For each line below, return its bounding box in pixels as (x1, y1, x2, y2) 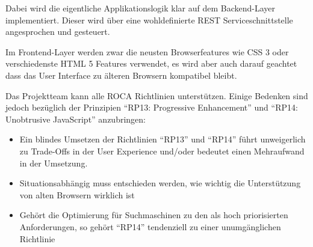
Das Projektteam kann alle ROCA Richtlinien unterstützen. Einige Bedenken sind (5, 89, 308, 102)
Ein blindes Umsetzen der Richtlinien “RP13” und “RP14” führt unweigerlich (19, 133, 306, 145)
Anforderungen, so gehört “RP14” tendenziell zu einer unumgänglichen (19, 220, 281, 233)
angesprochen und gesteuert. (5, 25, 110, 38)
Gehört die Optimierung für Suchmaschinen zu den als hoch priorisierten (19, 209, 288, 221)
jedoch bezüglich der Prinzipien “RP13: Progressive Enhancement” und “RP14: (5, 101, 298, 114)
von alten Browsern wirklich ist (19, 188, 135, 201)
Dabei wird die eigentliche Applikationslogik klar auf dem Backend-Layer (5, 2, 276, 14)
